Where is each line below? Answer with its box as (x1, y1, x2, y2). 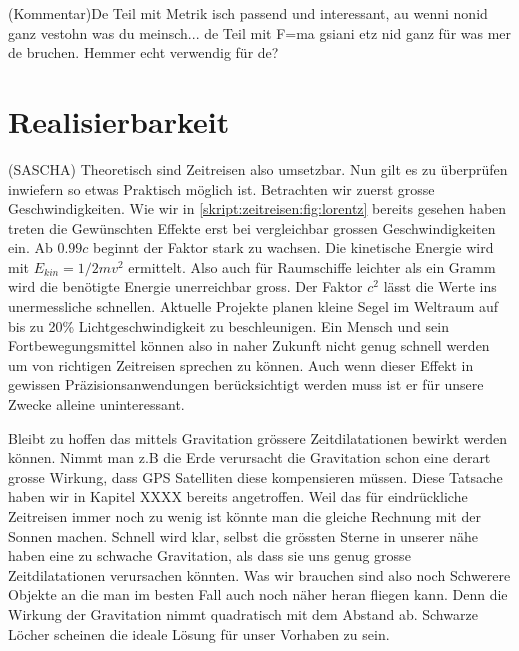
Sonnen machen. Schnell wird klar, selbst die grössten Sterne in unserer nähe (8, 525, 479, 546)
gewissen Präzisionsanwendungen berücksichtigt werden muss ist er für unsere (8, 374, 484, 395)
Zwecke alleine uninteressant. (8, 394, 185, 415)
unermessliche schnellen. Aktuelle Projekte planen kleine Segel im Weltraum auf (8, 296, 499, 317)
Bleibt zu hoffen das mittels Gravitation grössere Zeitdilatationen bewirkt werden (8, 427, 507, 448)
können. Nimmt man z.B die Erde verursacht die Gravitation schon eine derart (8, 447, 491, 468)
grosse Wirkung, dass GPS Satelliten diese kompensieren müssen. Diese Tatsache (8, 466, 503, 487)
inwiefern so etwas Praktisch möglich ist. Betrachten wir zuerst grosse (8, 178, 435, 199)
